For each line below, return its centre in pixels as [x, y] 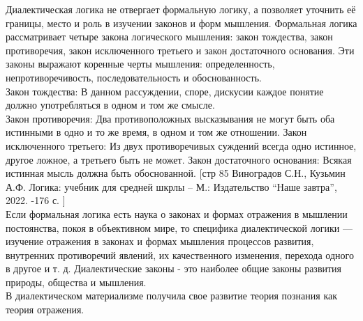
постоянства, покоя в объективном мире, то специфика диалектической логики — [179, 227]
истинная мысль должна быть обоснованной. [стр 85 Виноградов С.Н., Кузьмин [176, 173]
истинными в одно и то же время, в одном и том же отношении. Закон [156, 132]
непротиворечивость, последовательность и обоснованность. [134, 77]
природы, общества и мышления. [76, 282]
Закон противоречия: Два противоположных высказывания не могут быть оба [170, 118]
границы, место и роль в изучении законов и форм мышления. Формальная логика [181, 23]
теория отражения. [45, 310]
